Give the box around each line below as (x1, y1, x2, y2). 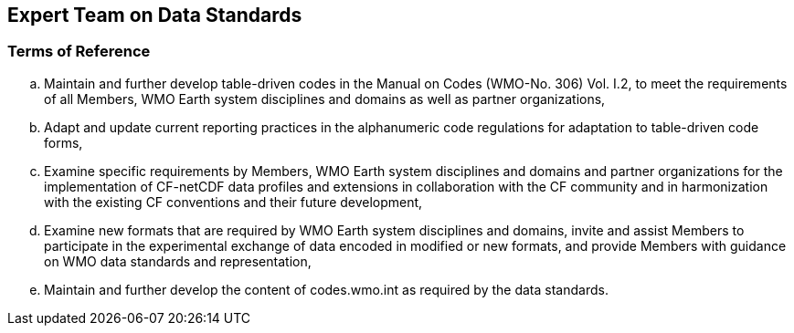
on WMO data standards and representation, (44, 253, 312, 269)
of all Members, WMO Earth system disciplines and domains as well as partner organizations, (44, 90, 606, 107)
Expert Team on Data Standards (7, 4, 302, 26)
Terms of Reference (7, 42, 151, 61)
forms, (44, 134, 83, 151)
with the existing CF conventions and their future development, (44, 193, 423, 210)
